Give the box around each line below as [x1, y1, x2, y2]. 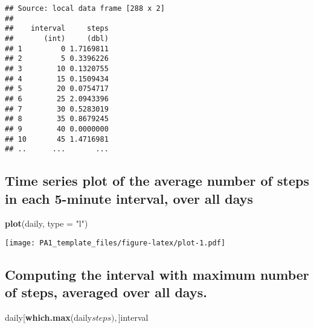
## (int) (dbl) [5, 34, 109, 43]
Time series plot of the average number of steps [5, 171, 309, 190]
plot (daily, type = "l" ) [5, 217, 88, 230]
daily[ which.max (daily [5, 311, 92, 324]
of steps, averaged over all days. [5, 283, 207, 301]
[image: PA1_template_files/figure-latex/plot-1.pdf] [5, 239, 226, 248]
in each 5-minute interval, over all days [5, 189, 254, 207]
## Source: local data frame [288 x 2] [5, 4, 165, 13]
